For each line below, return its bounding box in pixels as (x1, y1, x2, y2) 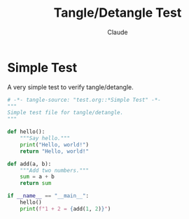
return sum (20, 180, 52, 187)
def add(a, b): (7, 160, 52, 167)
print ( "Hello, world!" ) (20, 141, 90, 148)
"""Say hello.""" (20, 135, 71, 142)
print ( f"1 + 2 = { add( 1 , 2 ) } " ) (20, 205, 111, 212)
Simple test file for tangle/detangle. (7, 109, 124, 116)
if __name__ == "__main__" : (7, 192, 90, 199)
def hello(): (7, 128, 45, 135)
